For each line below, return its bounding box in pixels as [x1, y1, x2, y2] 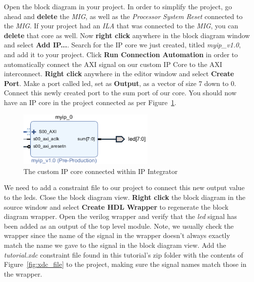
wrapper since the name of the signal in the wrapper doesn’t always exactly [4, 230, 230, 240]
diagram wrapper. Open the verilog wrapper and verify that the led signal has [4, 211, 237, 221]
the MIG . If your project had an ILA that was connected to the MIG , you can [4, 21, 238, 31]
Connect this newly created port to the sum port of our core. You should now [4, 87, 237, 98]
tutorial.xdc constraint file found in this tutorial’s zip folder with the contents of [4, 249, 243, 260]
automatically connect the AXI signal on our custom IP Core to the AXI [4, 59, 222, 69]
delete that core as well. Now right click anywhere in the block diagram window [4, 30, 250, 40]
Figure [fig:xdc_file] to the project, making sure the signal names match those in [4, 259, 247, 269]
